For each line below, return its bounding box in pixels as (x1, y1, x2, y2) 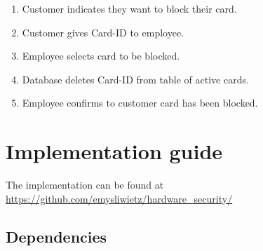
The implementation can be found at (6, 177, 164, 192)
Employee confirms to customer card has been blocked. (22, 95, 258, 110)
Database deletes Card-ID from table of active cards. (22, 72, 249, 86)
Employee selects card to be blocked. (22, 48, 180, 63)
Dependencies (6, 225, 107, 247)
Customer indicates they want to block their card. (22, 1, 237, 15)
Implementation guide (6, 137, 223, 165)
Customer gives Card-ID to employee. (22, 25, 184, 39)
